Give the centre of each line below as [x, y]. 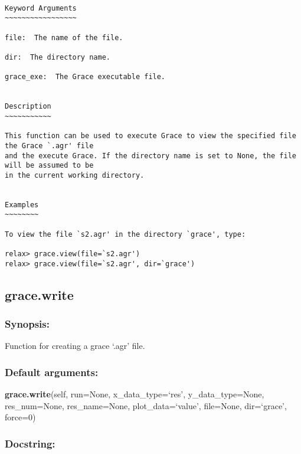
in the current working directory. [75, 175]
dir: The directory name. [58, 57]
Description [28, 107]
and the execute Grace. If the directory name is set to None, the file [150, 156]
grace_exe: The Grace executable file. [85, 77]
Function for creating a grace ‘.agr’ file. [75, 346]
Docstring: [30, 443]
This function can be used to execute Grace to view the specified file [150, 136]
